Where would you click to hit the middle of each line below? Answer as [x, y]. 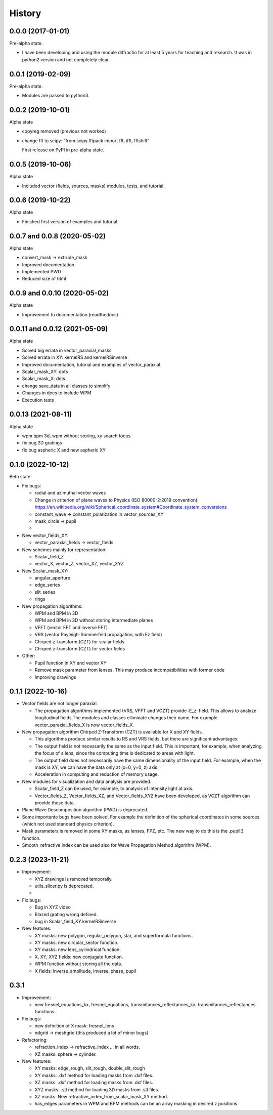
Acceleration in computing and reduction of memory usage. [97, 774]
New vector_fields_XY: [45, 535]
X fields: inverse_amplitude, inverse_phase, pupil [85, 971]
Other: [29, 656]
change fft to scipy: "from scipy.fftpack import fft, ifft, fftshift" [86, 140]
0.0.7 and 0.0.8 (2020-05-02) [58, 236]
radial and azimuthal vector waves [70, 493]
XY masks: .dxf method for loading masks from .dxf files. [94, 1075]
